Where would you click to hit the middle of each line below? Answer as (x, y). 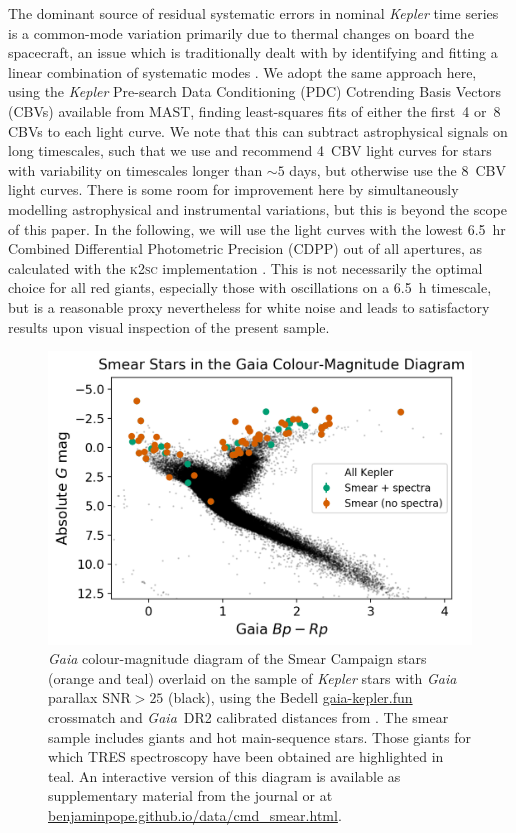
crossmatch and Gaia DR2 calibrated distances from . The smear (248, 717)
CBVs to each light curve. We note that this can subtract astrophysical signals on (258, 130)
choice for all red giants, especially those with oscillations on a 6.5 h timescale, (250, 287)
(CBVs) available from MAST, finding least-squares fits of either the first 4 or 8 (254, 110)
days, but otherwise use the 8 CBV (398, 169)
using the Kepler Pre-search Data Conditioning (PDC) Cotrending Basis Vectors (254, 91)
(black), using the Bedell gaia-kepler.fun (290, 697)
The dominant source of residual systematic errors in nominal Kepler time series (253, 13)
